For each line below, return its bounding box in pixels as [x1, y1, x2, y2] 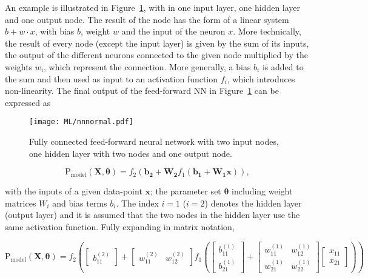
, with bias [35, 25, 75, 38]
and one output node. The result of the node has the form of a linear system [5, 13, 289, 25]
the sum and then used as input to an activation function [5, 72, 218, 85]
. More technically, [233, 25, 301, 38]
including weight [232, 185, 293, 197]
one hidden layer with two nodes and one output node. [29, 147, 232, 159]
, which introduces [227, 72, 295, 85]
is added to [262, 60, 304, 73]
